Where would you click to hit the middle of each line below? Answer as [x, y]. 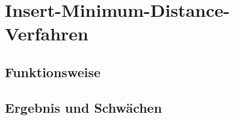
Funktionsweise [53, 71]
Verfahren [47, 33]
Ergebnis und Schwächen [84, 107]
